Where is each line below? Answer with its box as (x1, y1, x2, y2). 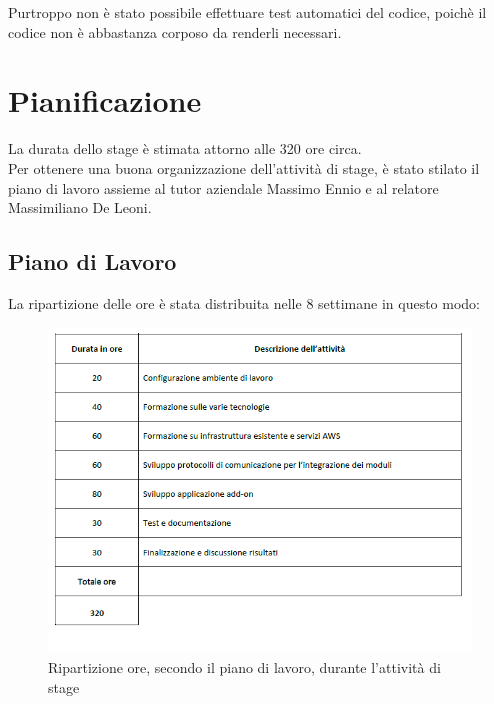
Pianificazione (8, 80, 202, 121)
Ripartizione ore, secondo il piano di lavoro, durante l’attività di (48, 656, 441, 677)
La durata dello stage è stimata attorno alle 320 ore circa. (8, 138, 362, 159)
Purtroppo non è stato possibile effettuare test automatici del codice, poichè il (8, 2, 487, 22)
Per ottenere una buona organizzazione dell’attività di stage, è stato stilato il (8, 157, 480, 178)
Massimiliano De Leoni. (8, 197, 152, 218)
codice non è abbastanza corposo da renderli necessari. (8, 21, 342, 42)
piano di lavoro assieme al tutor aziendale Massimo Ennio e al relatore (8, 177, 439, 198)
